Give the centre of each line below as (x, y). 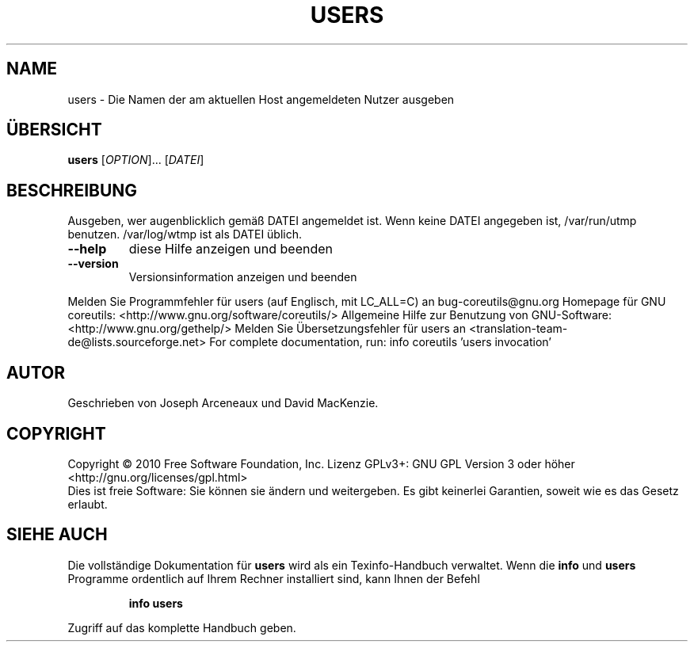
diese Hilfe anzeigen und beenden (231, 249)
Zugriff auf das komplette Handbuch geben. (182, 627)
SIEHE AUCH (57, 535)
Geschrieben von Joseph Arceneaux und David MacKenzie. (223, 403)
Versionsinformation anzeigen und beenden (243, 277)
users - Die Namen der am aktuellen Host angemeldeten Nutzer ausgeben (261, 99)
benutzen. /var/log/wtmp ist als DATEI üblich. (185, 234)
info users (156, 603)
